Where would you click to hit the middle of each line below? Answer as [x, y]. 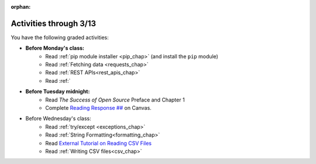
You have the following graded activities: [60, 37]
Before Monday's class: [55, 48]
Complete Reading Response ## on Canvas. [98, 108]
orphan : [21, 7]
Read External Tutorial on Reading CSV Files [99, 143]
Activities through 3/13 [54, 23]
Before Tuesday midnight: [58, 92]
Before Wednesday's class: [58, 118]
